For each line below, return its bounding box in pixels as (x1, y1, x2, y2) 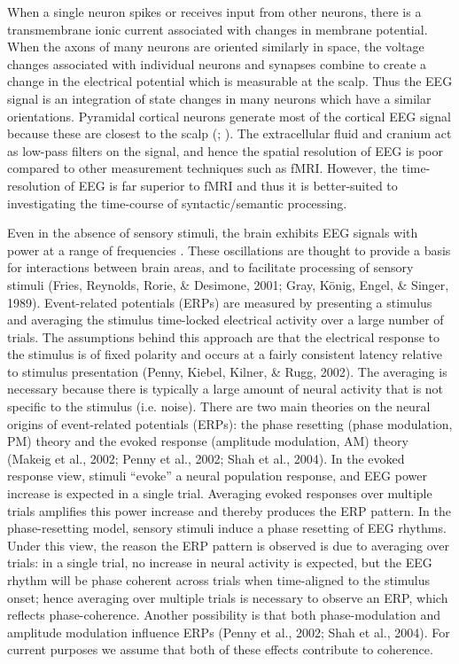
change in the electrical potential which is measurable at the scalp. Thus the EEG (7, 72, 453, 90)
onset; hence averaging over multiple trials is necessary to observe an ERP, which (7, 588, 448, 606)
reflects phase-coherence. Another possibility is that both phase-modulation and (7, 605, 441, 624)
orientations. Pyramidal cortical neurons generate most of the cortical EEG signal (7, 106, 451, 125)
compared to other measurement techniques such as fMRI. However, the (7, 159, 398, 177)
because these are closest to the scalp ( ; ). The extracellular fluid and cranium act (7, 124, 452, 143)
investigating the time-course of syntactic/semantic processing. (7, 193, 347, 212)
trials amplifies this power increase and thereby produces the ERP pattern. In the (7, 501, 451, 519)
